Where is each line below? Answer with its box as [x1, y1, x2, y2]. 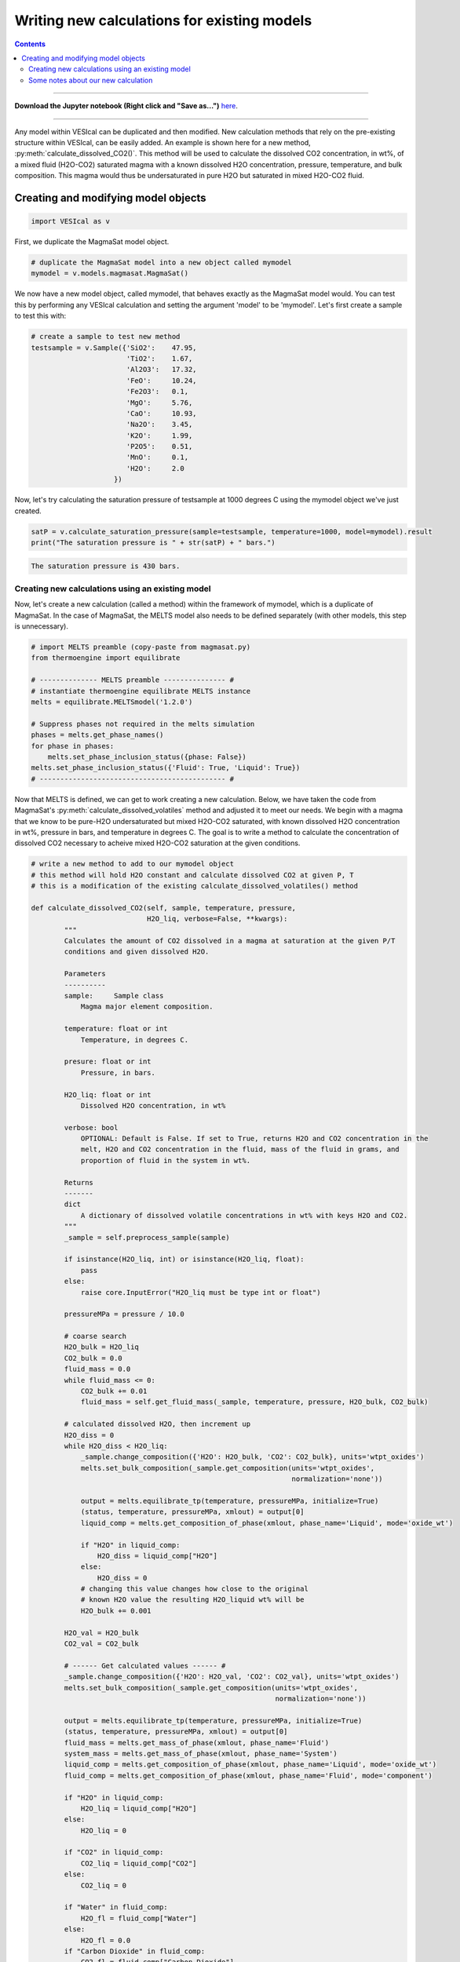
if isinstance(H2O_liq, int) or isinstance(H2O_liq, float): [64, 1255, 305, 1264]
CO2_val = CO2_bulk [64, 1639, 139, 1648]
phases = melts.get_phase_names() [31, 731, 164, 739]
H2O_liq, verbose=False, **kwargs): [146, 914, 288, 924]
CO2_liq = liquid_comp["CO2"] [80, 1858, 197, 1868]
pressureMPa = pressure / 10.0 [64, 1310, 184, 1318]
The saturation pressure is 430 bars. [31, 561, 181, 571]
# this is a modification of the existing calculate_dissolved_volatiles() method [31, 881, 359, 891]
